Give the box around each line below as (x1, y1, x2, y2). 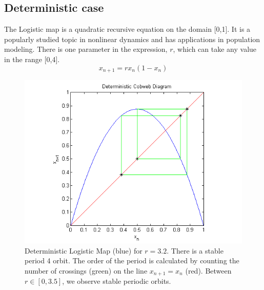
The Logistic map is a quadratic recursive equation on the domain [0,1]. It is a (4, 24, 251, 34)
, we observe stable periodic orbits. (62, 276, 171, 286)
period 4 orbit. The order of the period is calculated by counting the (25, 255, 239, 266)
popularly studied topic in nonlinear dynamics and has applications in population (4, 33, 260, 44)
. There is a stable (167, 245, 224, 256)
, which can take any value (173, 44, 257, 54)
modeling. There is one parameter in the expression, (4, 44, 168, 54)
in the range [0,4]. (4, 53, 60, 64)
